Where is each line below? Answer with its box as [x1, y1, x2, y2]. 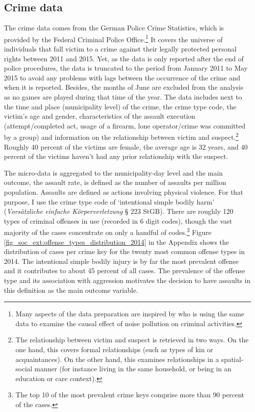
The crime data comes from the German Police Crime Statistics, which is [4, 23, 224, 33]
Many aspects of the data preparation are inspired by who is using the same [15, 309, 244, 319]
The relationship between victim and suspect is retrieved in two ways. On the [15, 335, 249, 345]
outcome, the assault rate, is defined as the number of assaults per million [4, 177, 226, 187]
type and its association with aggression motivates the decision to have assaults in [4, 275, 251, 285]
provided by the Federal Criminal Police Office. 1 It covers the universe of [4, 32, 223, 44]
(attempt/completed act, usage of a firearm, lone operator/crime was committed [4, 120, 246, 130]
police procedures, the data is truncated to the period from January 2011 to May [4, 63, 248, 73]
